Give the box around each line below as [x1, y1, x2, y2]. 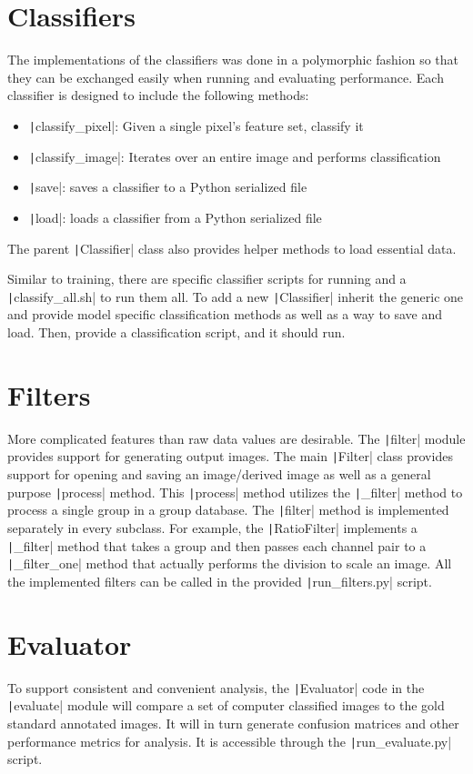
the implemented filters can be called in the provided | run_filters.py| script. [7, 571, 432, 590]
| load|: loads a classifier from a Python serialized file [28, 207, 322, 226]
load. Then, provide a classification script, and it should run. [7, 323, 346, 342]
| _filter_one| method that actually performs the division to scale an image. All [7, 554, 452, 573]
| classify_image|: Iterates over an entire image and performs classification [28, 146, 441, 166]
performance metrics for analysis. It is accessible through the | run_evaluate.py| [7, 731, 452, 750]
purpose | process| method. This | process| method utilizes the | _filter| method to [7, 482, 463, 501]
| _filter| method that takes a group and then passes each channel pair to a [7, 536, 427, 555]
